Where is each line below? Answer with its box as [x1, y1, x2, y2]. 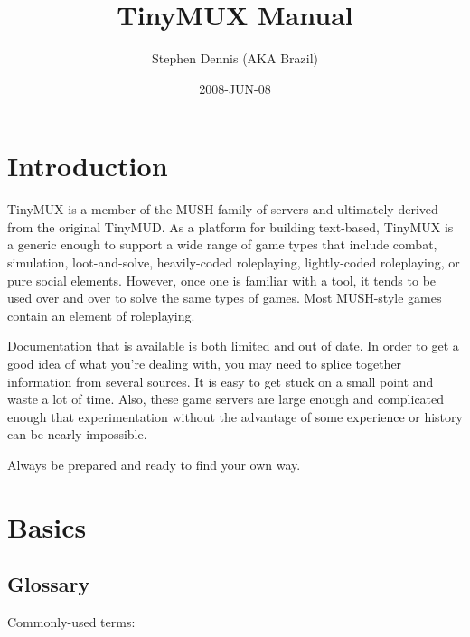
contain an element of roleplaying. [7, 305, 195, 324]
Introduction [7, 147, 168, 184]
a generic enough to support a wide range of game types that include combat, [7, 235, 437, 254]
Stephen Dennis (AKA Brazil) [151, 49, 319, 68]
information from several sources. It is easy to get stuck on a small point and [7, 371, 434, 390]
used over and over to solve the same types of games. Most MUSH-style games [7, 288, 442, 307]
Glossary [7, 570, 90, 598]
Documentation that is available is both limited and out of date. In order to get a [7, 336, 459, 355]
